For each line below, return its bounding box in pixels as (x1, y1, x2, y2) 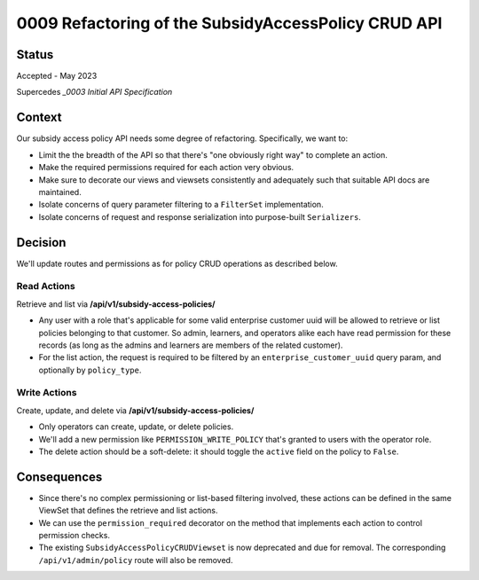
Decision (16, 235, 67, 250)
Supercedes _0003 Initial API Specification (16, 87, 173, 98)
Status (16, 47, 54, 62)
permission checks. (38, 530, 111, 541)
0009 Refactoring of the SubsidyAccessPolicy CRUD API (16, 13, 443, 33)
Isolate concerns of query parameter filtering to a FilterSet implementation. (38, 200, 324, 210)
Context (16, 110, 62, 125)
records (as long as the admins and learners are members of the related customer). (38, 340, 343, 350)
